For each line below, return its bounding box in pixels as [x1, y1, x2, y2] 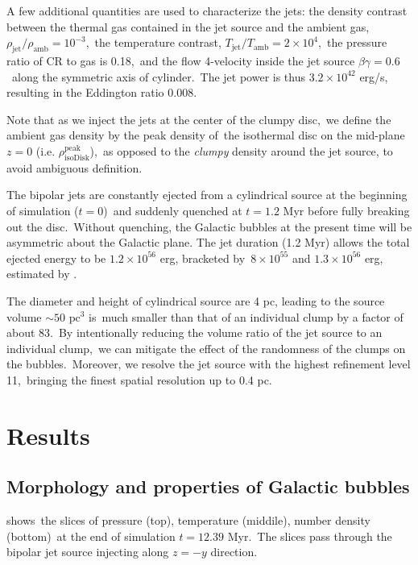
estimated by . [6, 265, 77, 282]
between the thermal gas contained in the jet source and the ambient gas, [6, 18, 370, 35]
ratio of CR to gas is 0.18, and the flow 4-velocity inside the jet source [6, 52, 355, 69]
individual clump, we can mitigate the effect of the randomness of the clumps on [6, 339, 406, 356]
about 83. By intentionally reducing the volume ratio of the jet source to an [6, 324, 383, 341]
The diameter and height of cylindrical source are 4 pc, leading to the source [6, 292, 385, 309]
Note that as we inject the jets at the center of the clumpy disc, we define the [6, 110, 391, 127]
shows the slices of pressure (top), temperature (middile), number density [6, 512, 370, 529]
